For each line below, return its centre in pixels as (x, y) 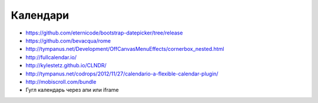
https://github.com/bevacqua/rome (68, 40)
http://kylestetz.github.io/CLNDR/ (66, 66)
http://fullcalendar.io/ (51, 57)
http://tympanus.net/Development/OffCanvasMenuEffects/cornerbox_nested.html (125, 49)
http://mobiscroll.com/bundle (61, 81)
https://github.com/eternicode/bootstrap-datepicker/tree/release (104, 33)
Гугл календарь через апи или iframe (72, 90)
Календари (40, 15)
